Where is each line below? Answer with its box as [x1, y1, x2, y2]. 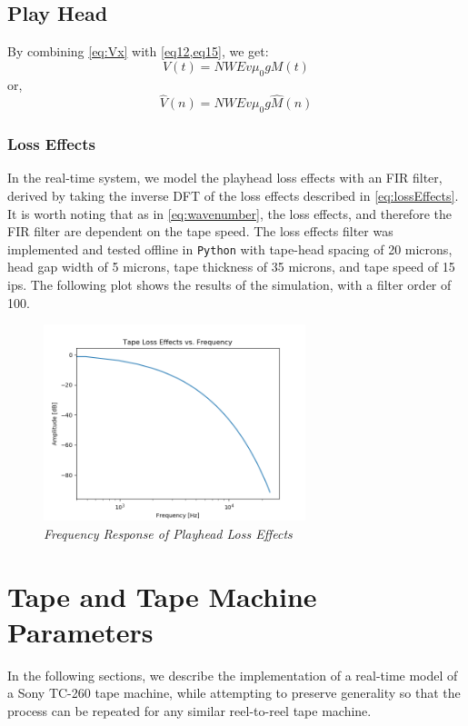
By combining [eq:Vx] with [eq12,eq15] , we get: [7, 42, 269, 61]
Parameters [7, 612, 154, 650]
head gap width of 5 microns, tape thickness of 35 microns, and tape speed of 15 [7, 257, 455, 276]
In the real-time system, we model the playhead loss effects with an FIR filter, [7, 168, 443, 187]
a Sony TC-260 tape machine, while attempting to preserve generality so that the [7, 683, 461, 702]
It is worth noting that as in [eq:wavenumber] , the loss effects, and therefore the [7, 204, 452, 223]
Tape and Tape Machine [7, 577, 317, 614]
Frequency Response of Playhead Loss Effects [44, 523, 293, 542]
